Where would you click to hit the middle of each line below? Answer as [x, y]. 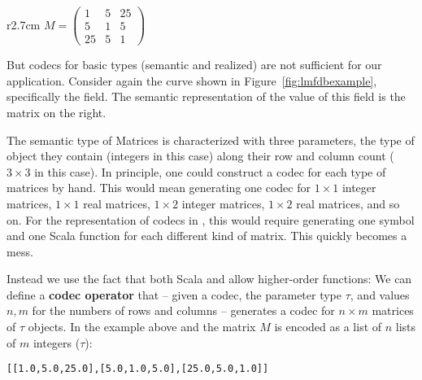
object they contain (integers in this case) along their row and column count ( [200, 156]
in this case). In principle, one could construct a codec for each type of [210, 171]
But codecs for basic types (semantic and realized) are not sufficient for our [194, 65]
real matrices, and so [348, 203]
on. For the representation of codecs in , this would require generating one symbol [211, 219]
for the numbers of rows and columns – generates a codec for [183, 310]
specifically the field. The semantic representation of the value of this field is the [206, 96]
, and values [380, 294]
